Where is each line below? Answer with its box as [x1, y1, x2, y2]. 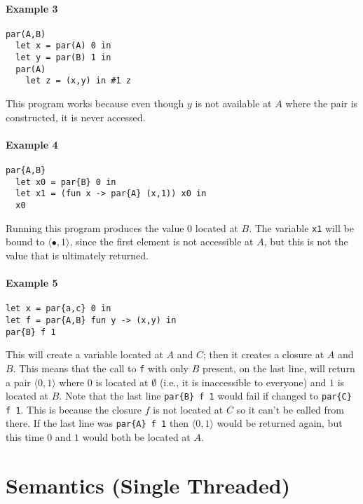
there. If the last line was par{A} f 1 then [6, 416, 189, 430]
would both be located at [82, 430, 191, 444]
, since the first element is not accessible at [69, 234, 254, 249]
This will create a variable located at [6, 347, 163, 362]
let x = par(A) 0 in [15, 41, 111, 51]
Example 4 [6, 137, 58, 151]
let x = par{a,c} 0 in [6, 304, 111, 314]
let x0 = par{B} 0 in [15, 177, 116, 187]
